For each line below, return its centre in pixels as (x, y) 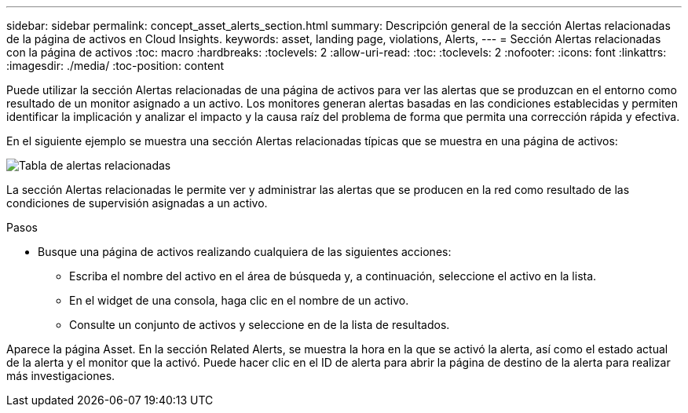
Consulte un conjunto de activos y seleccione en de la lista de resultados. (260, 325)
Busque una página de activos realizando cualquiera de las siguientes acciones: (245, 252)
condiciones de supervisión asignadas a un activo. (137, 203)
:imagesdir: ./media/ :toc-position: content (115, 66)
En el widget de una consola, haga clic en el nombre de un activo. (239, 300)
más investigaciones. (61, 376)
